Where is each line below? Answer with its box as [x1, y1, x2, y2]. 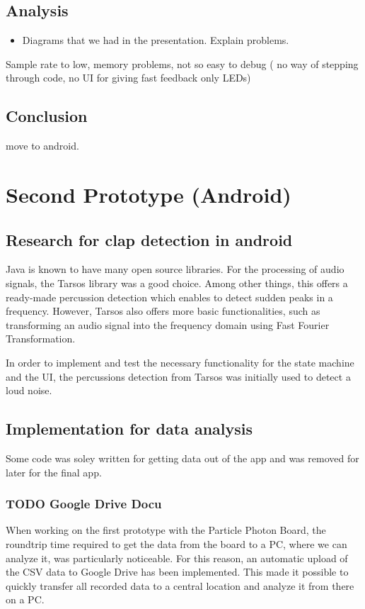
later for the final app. [6, 464, 102, 479]
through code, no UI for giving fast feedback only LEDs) [6, 70, 251, 85]
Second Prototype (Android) [6, 179, 291, 208]
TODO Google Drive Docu [6, 495, 162, 513]
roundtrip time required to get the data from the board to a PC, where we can [6, 536, 347, 551]
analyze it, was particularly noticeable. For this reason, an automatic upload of [6, 550, 348, 565]
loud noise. [6, 383, 52, 398]
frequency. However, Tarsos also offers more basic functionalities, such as [6, 303, 320, 318]
